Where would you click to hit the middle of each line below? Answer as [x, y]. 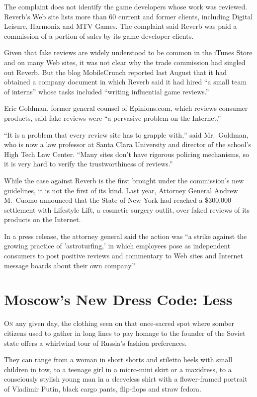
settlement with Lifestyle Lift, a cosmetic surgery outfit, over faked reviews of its [127, 209]
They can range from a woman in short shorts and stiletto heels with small [118, 359]
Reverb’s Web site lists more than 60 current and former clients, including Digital [128, 16]
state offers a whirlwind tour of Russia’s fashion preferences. [95, 343]
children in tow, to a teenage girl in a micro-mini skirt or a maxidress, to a [118, 369]
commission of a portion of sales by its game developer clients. [99, 36]
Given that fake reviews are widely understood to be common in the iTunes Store [128, 52]
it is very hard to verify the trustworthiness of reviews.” [88, 164]
